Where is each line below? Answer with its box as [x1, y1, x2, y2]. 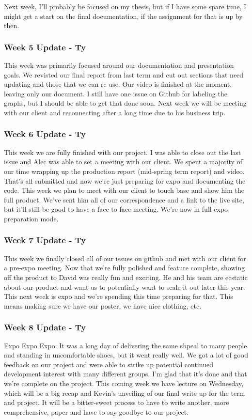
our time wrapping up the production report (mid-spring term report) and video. [4, 166, 245, 176]
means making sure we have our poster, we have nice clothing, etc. [4, 300, 202, 311]
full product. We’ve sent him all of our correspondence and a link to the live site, [4, 194, 244, 204]
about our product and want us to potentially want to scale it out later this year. [4, 281, 245, 292]
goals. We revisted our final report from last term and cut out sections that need [4, 69, 244, 79]
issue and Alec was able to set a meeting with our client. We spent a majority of [4, 156, 242, 167]
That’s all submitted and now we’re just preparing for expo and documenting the [4, 175, 246, 186]
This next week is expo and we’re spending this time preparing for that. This [4, 291, 233, 301]
